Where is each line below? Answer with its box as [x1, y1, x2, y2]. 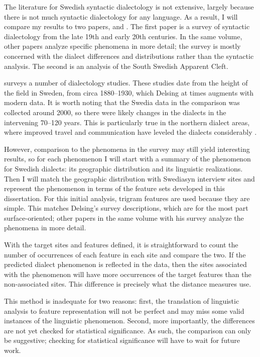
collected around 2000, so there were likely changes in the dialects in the [4, 107, 226, 117]
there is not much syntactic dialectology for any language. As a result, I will [4, 11, 238, 22]
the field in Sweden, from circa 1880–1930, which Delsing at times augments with [4, 87, 254, 98]
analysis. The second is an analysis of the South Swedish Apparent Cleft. [4, 60, 228, 71]
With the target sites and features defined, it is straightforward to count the [4, 239, 238, 250]
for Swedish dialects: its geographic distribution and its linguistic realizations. [4, 163, 243, 173]
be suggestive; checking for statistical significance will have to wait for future [4, 335, 240, 345]
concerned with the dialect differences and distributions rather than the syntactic [4, 50, 254, 61]
